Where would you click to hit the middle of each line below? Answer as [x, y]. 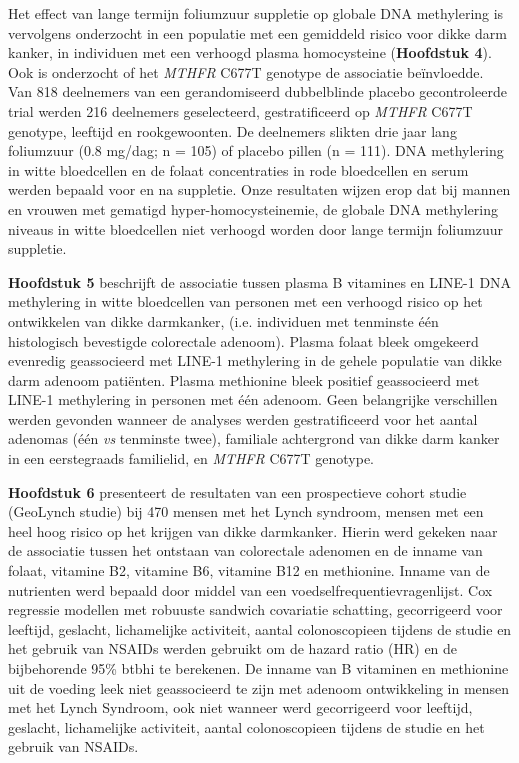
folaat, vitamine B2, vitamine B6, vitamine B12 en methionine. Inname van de [249, 570]
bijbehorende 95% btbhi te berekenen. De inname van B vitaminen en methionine [258, 668]
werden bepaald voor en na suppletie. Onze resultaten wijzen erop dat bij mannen [259, 189]
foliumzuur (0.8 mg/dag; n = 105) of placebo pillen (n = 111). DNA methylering [256, 150]
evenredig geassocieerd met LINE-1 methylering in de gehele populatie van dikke [255, 360]
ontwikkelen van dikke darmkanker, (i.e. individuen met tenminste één [223, 320]
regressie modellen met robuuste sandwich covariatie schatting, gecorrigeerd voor [255, 609]
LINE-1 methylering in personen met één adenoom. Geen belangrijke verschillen [253, 399]
